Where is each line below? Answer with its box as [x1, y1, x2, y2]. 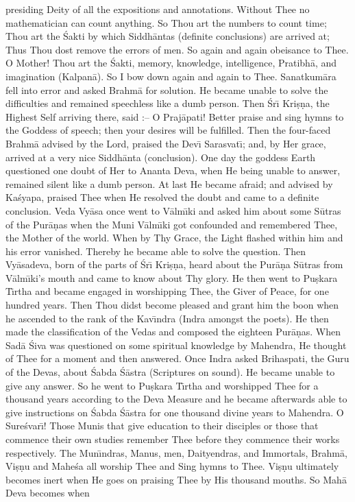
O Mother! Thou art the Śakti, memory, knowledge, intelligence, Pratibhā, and [5, 56, 337, 70]
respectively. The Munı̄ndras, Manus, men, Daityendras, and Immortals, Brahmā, [5, 445, 347, 459]
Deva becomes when [5, 486, 90, 500]
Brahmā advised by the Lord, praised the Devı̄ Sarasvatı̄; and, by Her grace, [5, 136, 326, 150]
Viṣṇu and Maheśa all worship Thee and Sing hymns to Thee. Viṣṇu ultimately [5, 459, 339, 473]
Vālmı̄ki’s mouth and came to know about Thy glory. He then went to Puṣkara [5, 270, 338, 285]
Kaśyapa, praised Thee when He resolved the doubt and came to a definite [5, 190, 319, 204]
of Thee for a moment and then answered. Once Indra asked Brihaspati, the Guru [5, 351, 350, 366]
